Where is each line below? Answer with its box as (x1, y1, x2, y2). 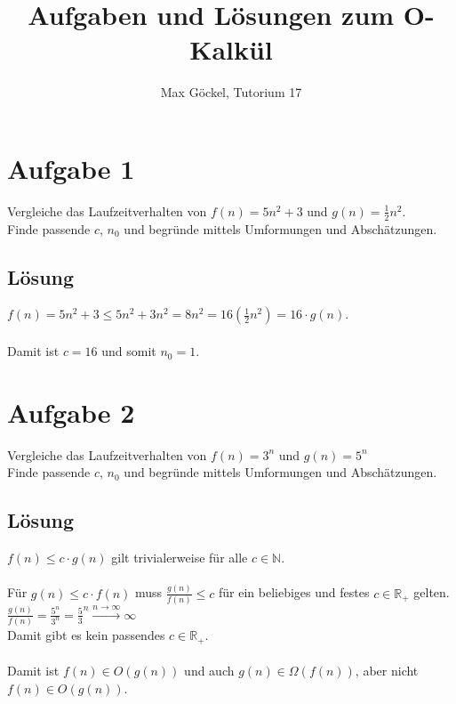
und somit (101, 342, 156, 360)
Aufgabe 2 (7, 393, 135, 430)
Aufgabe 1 (7, 150, 135, 186)
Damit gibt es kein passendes (7, 626, 165, 644)
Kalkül (189, 31, 273, 68)
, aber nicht (355, 661, 419, 680)
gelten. (413, 583, 450, 602)
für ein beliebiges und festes (219, 583, 370, 602)
